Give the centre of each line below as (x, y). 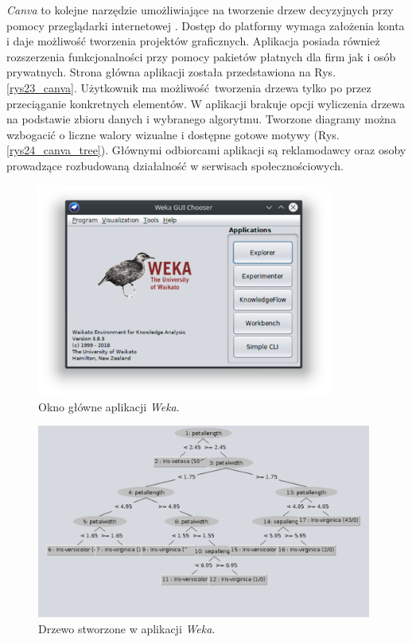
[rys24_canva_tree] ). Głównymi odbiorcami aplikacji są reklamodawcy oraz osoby (206, 150)
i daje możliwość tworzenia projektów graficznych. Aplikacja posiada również (193, 41)
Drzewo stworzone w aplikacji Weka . (127, 629)
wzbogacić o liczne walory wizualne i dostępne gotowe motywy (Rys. (173, 134)
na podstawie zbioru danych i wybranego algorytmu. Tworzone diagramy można (201, 119)
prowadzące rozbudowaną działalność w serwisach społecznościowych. (175, 165)
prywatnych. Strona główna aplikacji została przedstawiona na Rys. (171, 72)
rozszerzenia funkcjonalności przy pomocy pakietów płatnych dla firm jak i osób (201, 56)
